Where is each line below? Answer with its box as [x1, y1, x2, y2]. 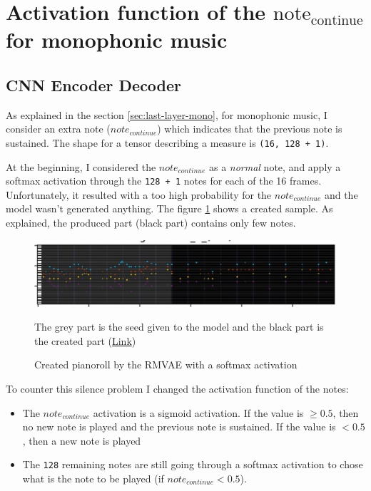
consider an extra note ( [6, 121, 111, 136]
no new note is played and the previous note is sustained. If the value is [22, 419, 336, 434]
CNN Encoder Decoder [6, 73, 182, 95]
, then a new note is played [22, 433, 141, 448]
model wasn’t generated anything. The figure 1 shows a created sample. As [6, 201, 333, 216]
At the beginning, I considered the [6, 159, 156, 174]
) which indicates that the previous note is [157, 121, 342, 136]
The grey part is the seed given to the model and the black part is [34, 319, 324, 334]
